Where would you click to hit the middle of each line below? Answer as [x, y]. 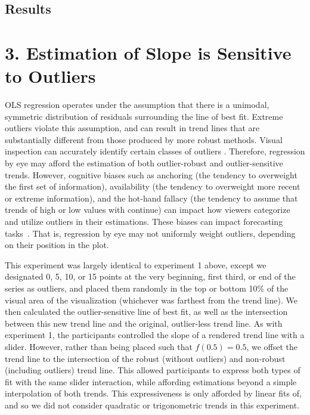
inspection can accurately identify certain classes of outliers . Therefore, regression [155, 151]
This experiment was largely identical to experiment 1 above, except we [136, 264]
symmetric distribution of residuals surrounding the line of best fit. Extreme [144, 116]
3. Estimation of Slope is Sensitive [148, 52]
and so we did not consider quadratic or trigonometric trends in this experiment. [152, 405]
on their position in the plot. [57, 245]
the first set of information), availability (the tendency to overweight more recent [153, 186]
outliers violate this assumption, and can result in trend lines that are [132, 128]
